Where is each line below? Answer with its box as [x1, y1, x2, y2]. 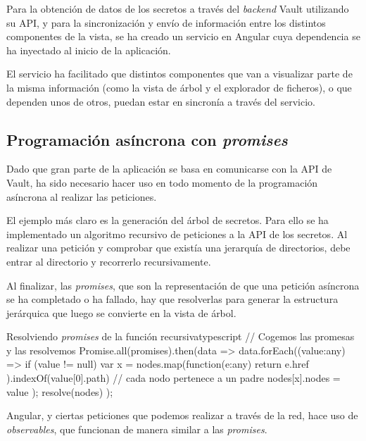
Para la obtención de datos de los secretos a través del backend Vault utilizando [6, 1, 349, 15]
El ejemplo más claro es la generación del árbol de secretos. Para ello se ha [6, 213, 329, 228]
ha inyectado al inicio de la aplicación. [6, 42, 171, 57]
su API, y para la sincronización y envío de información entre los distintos [6, 15, 326, 30]
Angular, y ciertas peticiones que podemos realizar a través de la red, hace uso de [6, 408, 358, 423]
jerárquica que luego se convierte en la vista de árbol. [6, 305, 236, 320]
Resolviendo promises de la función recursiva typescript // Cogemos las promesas [6, 329, 355, 344]
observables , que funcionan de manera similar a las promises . [6, 421, 267, 436]
